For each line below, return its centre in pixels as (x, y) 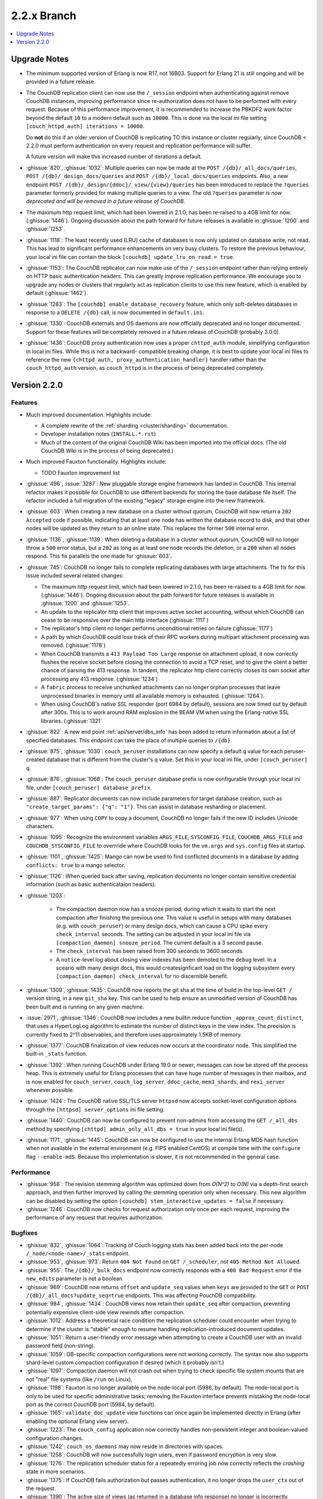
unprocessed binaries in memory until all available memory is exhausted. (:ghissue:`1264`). (153, 696)
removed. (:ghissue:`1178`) (73, 645)
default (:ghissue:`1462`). (57, 293)
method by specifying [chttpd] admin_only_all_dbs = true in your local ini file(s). (135, 1129)
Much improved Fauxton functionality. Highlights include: (96, 462)
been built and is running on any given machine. (85, 1007)
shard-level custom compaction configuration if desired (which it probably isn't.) (125, 1363)
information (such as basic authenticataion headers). (91, 884)
